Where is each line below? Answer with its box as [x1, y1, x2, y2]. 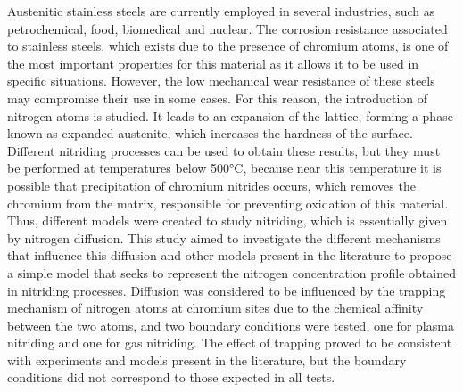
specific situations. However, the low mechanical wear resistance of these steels [7, 71, 435, 90]
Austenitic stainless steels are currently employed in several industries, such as [7, 2, 435, 20]
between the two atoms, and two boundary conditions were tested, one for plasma [7, 315, 454, 334]
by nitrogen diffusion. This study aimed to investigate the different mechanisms [7, 228, 441, 247]
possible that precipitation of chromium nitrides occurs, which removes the [7, 176, 416, 194]
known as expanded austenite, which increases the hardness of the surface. [7, 124, 413, 143]
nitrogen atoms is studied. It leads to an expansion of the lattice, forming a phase [7, 106, 453, 125]
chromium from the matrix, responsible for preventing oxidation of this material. [7, 193, 449, 212]
